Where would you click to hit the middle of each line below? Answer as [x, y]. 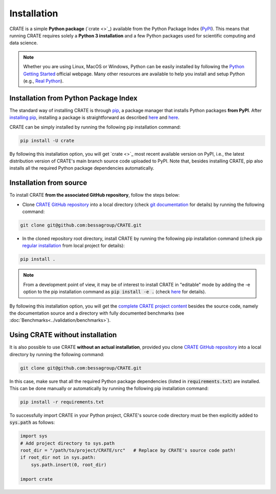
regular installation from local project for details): [74, 245]
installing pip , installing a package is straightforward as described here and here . [95, 117]
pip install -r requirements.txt [62, 402]
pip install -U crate [47, 140]
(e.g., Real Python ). [43, 81]
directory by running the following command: [57, 354]
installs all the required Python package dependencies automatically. [82, 168]
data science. [24, 43]
